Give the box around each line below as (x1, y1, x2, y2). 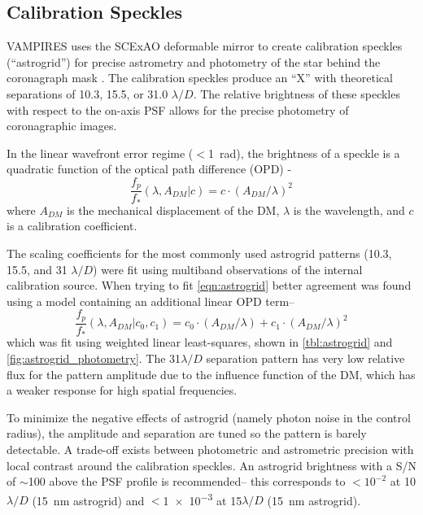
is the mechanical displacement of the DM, (67, 201, 280, 218)
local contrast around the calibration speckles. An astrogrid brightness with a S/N (7, 456, 416, 474)
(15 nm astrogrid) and (32, 491, 145, 508)
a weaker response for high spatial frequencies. (7, 382, 238, 399)
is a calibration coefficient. (7, 217, 137, 234)
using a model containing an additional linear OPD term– (7, 292, 295, 309)
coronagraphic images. (7, 117, 117, 134)
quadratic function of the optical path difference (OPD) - (7, 160, 292, 177)
